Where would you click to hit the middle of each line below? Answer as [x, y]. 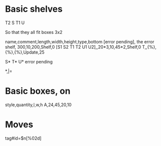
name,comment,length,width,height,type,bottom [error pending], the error [80, 42]
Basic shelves [34, 9]
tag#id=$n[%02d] [23, 138]
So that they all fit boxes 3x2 [34, 32]
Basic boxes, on [38, 91]
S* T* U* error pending [29, 61]
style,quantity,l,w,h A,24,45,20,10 [38, 105]
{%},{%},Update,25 [25, 52]
